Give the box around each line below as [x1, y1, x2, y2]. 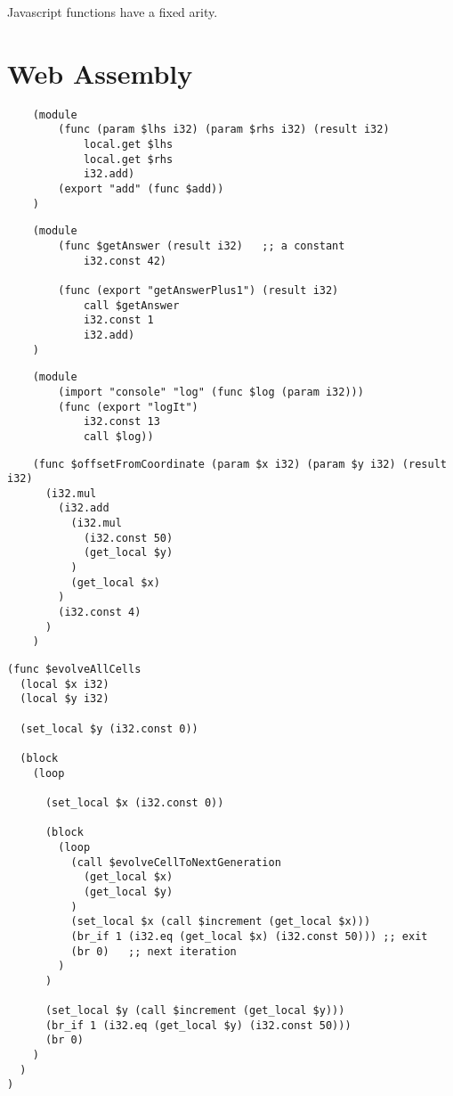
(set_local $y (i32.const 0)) [20, 722, 198, 735]
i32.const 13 [83, 415, 160, 429]
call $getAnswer [83, 299, 180, 312]
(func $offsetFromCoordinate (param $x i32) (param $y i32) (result [32, 457, 447, 470]
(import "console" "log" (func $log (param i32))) [58, 385, 364, 398]
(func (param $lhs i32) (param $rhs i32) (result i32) [58, 123, 390, 136]
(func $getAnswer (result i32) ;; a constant [58, 239, 345, 252]
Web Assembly [7, 54, 193, 91]
